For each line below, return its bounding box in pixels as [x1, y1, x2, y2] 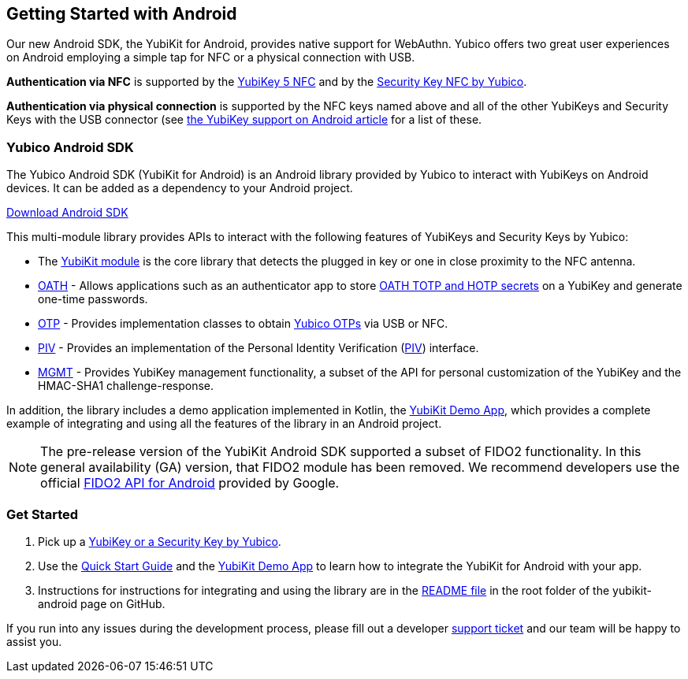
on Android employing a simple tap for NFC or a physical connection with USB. [6, 50, 415, 65]
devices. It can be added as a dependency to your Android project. [6, 181, 353, 195]
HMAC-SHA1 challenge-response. [38, 379, 214, 393]
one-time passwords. [38, 292, 148, 306]
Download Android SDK [6, 206, 128, 220]
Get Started [6, 506, 79, 522]
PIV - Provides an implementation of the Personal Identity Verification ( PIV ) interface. [38, 341, 479, 355]
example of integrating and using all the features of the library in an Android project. [6, 417, 442, 431]
